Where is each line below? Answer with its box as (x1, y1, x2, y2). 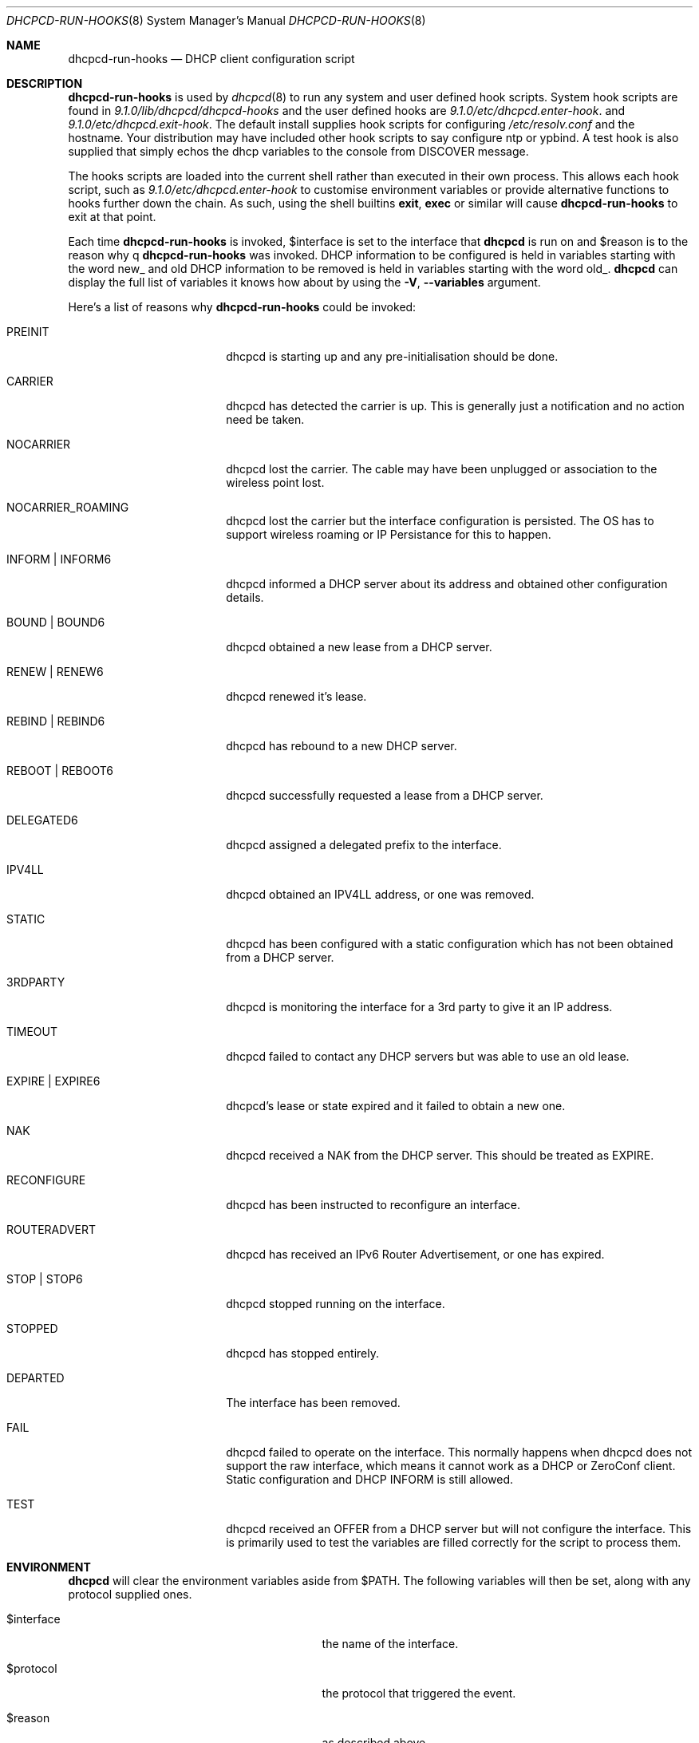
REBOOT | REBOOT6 (6, 764, 113, 777)
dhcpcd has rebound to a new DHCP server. (226, 739, 457, 753)
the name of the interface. (322, 1637, 459, 1650)
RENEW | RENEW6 (6, 665, 104, 678)
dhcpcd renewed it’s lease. (226, 690, 367, 703)
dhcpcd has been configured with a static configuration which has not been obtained (226, 937, 673, 951)
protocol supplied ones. (68, 1587, 192, 1601)
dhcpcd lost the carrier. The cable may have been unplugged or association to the (226, 462, 658, 476)
